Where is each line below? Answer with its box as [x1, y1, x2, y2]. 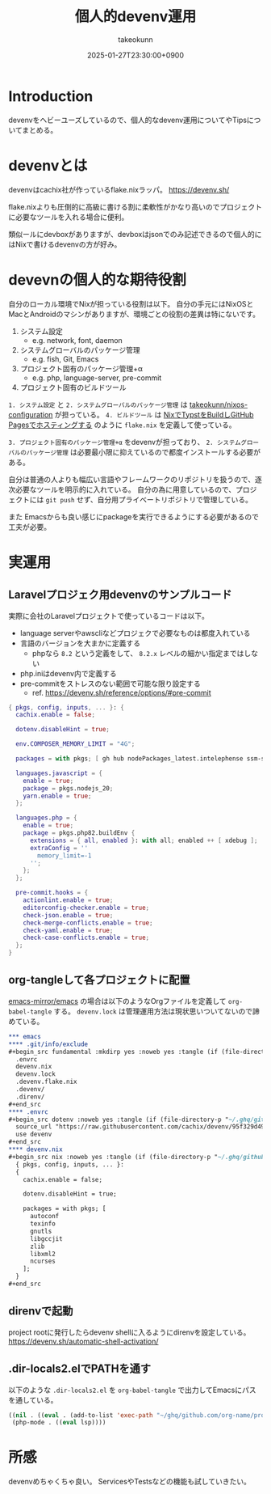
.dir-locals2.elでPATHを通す [8, 1362, 152, 1376]
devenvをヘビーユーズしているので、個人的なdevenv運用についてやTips [8, 115, 248, 125]
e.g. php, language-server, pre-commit [31, 373, 162, 383]
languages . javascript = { [15, 769, 103, 777]
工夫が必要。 [8, 522, 51, 531]
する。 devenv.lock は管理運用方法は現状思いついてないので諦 [53, 1006, 261, 1016]
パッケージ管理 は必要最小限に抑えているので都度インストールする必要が [26, 447, 261, 457]
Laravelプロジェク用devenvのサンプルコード [8, 588, 232, 602]
